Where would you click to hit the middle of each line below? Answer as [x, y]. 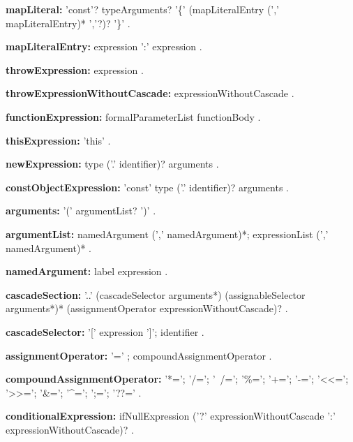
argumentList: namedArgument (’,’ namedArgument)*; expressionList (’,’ [167, 234]
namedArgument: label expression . [87, 271]
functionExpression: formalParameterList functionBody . [133, 116]
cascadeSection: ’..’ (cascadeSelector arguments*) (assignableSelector [156, 294]
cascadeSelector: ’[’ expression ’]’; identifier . [105, 331]
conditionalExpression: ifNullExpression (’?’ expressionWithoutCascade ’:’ [171, 416]
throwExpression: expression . [75, 69]
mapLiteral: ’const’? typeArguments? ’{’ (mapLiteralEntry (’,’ [143, 9]
